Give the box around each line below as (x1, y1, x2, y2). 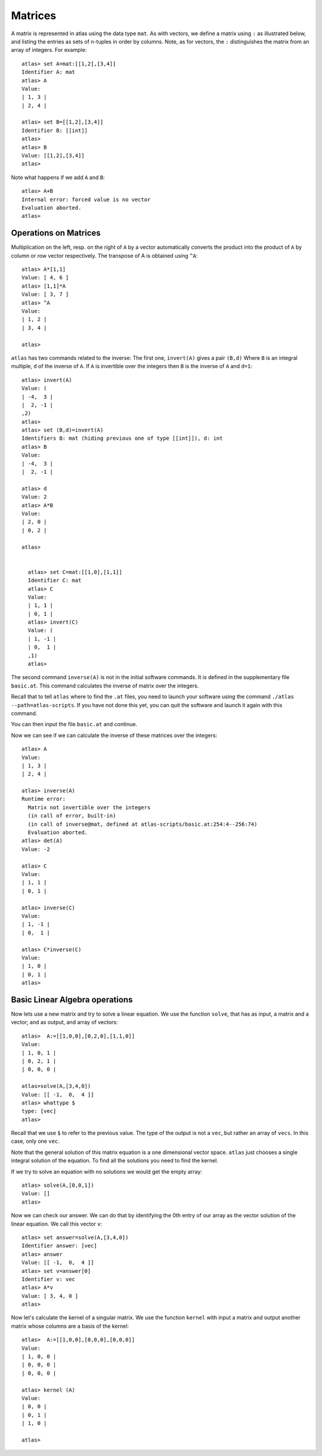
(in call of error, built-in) (27, 812, 116, 819)
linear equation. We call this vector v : (11, 1220, 103, 1227)
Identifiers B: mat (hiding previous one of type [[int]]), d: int (21, 435, 223, 442)
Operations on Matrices (11, 228, 101, 238)
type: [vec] (21, 1108, 57, 1115)
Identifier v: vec (21, 1276, 76, 1282)
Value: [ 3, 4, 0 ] (21, 1292, 79, 1299)
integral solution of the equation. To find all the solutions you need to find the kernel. (11, 1157, 219, 1164)
